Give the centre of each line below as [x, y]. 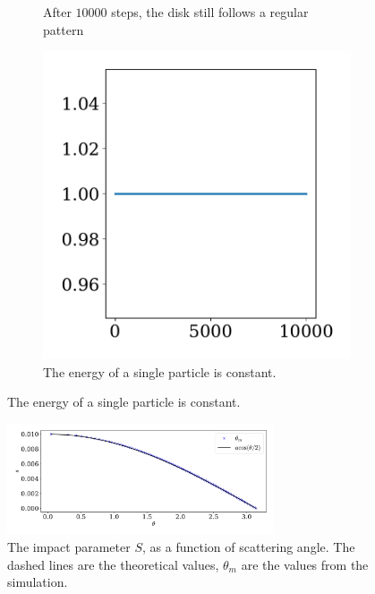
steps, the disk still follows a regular [210, 12]
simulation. [38, 582]
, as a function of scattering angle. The [249, 547]
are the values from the [305, 564]
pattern [64, 29]
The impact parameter [69, 547]
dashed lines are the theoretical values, [113, 564]
